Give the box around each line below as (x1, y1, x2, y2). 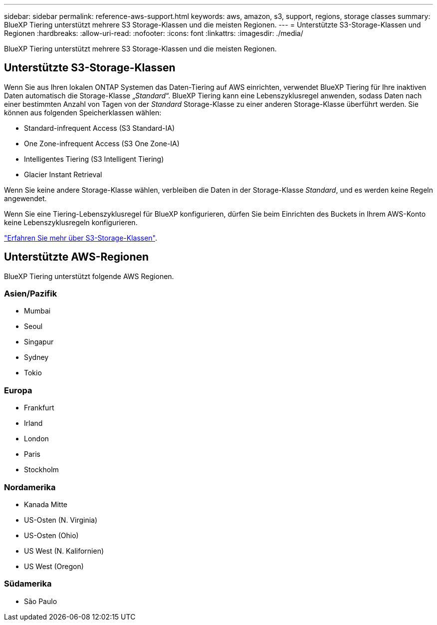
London (24, 434, 49, 443)
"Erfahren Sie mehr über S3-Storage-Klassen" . (4, 233, 158, 242)
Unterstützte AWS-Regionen (4, 251, 149, 264)
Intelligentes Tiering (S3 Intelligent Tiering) (24, 154, 164, 163)
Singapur (24, 337, 54, 346)
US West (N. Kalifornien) (24, 546, 104, 555)
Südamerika (4, 579, 52, 589)
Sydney (24, 353, 49, 362)
